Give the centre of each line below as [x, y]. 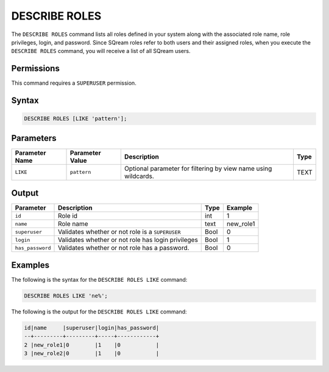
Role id [68, 216]
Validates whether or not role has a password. [124, 248]
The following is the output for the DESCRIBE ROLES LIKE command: [99, 312]
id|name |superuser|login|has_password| [92, 327]
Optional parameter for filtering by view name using [198, 168]
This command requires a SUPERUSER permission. [74, 83]
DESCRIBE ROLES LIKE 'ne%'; [66, 295]
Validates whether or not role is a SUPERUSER [119, 232]
